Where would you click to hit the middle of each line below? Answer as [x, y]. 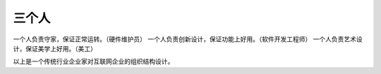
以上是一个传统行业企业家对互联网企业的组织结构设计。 [93, 61]
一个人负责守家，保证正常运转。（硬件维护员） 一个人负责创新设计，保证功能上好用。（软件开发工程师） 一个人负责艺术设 [188, 39]
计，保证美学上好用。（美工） [55, 48]
